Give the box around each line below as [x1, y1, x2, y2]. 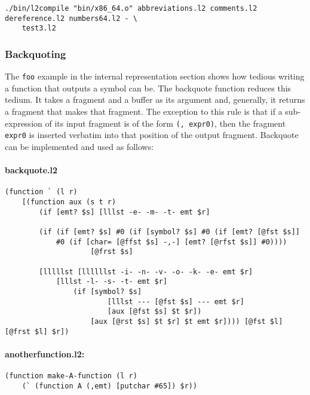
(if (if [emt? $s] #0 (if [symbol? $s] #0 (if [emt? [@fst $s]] [39, 227, 300, 236]
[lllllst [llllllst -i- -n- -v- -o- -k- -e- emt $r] [39, 267, 253, 276]
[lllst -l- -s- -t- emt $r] [56, 277, 168, 286]
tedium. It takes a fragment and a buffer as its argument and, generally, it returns [5, 93, 305, 106]
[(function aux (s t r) [22, 197, 116, 206]
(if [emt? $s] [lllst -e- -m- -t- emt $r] [39, 207, 210, 216]
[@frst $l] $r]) [5, 327, 69, 336]
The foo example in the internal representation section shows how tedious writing [5, 70, 305, 82]
